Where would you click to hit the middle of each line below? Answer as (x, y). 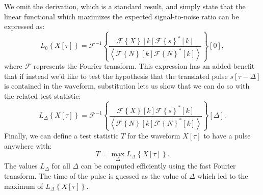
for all (61, 166)
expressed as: (24, 26)
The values (21, 166)
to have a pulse (227, 135)
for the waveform (154, 135)
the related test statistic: (43, 95)
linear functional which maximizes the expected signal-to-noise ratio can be (122, 16)
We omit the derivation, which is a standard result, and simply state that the (125, 6)
